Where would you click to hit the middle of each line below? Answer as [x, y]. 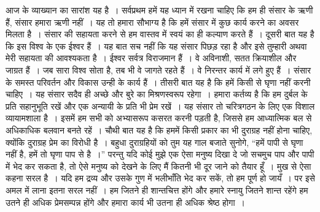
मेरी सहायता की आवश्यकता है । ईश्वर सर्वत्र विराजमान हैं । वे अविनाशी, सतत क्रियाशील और [151, 58]
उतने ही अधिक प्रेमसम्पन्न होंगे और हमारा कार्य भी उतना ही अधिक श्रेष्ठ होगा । [125, 202]
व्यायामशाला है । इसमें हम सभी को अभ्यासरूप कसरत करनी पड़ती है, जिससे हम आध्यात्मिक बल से [159, 118]
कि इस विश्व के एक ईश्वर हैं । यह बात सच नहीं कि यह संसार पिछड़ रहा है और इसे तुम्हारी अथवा [156, 46]
